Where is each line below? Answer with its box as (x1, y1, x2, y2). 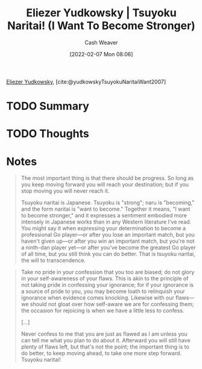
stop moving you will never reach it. (21, 187, 110, 194)
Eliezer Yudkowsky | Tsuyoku (26, 6, 177, 20)
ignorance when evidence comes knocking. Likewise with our (21, 294, 175, 301)
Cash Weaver (84, 39, 118, 46)
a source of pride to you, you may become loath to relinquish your (21, 287, 185, 295)
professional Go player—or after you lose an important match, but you (21, 231, 195, 239)
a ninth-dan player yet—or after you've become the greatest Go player (21, 244, 196, 251)
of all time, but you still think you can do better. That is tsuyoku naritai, (21, 251, 195, 258)
